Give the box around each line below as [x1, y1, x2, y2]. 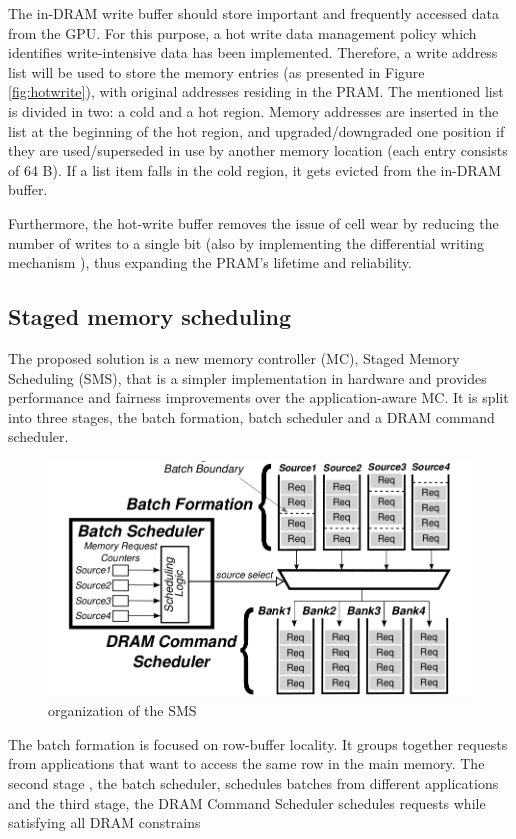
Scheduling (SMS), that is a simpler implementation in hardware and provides [8, 367, 487, 388]
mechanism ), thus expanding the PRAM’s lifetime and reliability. [8, 252, 412, 273]
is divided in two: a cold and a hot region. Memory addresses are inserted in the [8, 100, 499, 121]
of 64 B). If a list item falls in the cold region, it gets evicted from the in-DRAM [8, 159, 502, 180]
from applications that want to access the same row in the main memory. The [8, 753, 485, 774]
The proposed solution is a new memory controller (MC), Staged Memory [8, 347, 460, 368]
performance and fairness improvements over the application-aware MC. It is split [8, 387, 509, 408]
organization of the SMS [48, 700, 197, 721]
